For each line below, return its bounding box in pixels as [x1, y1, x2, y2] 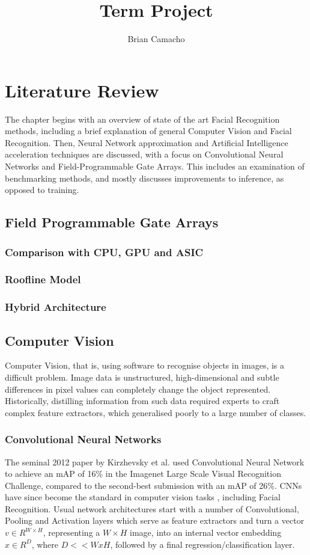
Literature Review [5, 78, 159, 102]
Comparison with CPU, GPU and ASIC [5, 244, 204, 259]
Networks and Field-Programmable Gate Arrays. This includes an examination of [5, 160, 305, 173]
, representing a [43, 526, 100, 539]
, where [31, 538, 59, 550]
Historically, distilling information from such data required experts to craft [5, 394, 280, 407]
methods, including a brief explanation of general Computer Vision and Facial [5, 124, 292, 137]
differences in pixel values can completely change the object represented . [5, 382, 271, 395]
